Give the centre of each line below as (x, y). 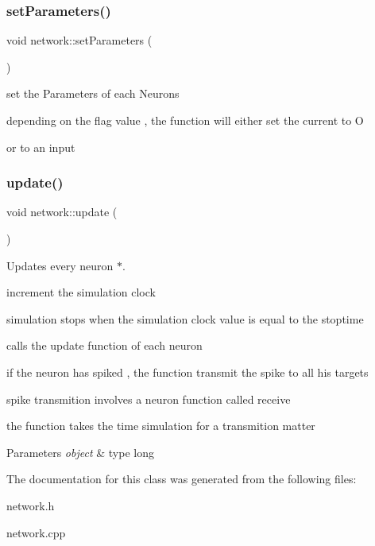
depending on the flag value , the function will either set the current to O (185, 120)
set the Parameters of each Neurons (93, 93)
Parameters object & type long (80, 452)
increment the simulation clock (81, 292)
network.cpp (36, 532)
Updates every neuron (60, 265)
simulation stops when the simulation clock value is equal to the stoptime (185, 318)
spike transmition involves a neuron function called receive (149, 399)
